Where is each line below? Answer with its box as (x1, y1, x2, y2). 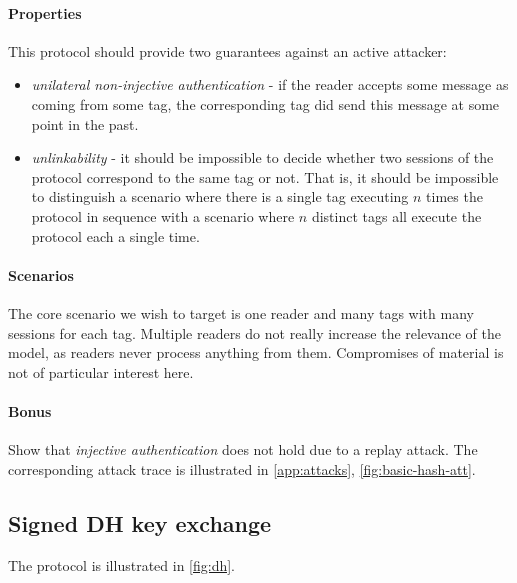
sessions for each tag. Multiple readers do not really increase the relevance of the (8, 322, 501, 343)
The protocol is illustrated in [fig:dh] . (8, 554, 236, 575)
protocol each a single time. (31, 225, 200, 246)
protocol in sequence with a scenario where (31, 205, 295, 226)
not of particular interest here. (8, 361, 194, 382)
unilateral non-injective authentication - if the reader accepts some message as (31, 74, 509, 95)
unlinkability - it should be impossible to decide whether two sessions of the (31, 147, 494, 168)
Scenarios (8, 264, 74, 285)
